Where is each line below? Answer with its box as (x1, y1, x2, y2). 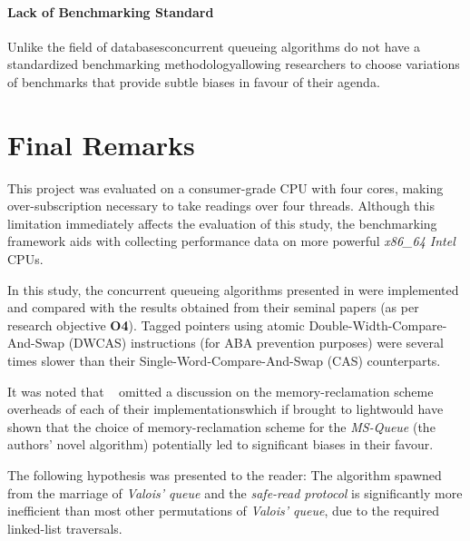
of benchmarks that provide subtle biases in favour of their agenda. (7, 72, 380, 91)
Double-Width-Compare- (308, 315, 447, 334)
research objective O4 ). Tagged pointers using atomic (7, 315, 305, 334)
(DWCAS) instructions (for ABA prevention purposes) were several (68, 333, 444, 352)
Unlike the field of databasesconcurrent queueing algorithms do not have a (7, 36, 420, 55)
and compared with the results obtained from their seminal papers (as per (7, 298, 419, 317)
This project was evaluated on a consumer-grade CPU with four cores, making (7, 178, 444, 197)
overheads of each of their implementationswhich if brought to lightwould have (7, 399, 444, 418)
